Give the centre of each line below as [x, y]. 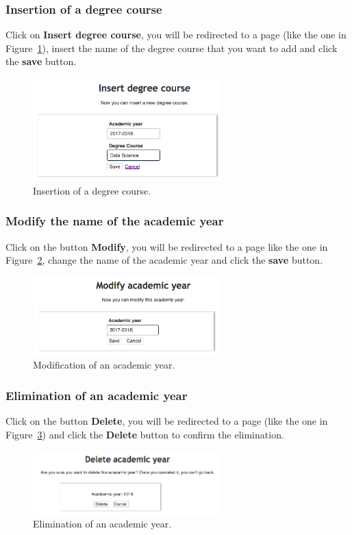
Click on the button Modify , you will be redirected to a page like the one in [167, 246]
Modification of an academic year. [104, 365]
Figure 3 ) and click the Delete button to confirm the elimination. [145, 434]
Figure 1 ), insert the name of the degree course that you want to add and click [172, 48]
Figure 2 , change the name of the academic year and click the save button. [164, 260]
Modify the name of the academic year [115, 221]
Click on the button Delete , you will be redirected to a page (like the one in [167, 421]
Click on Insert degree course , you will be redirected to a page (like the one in [176, 35]
